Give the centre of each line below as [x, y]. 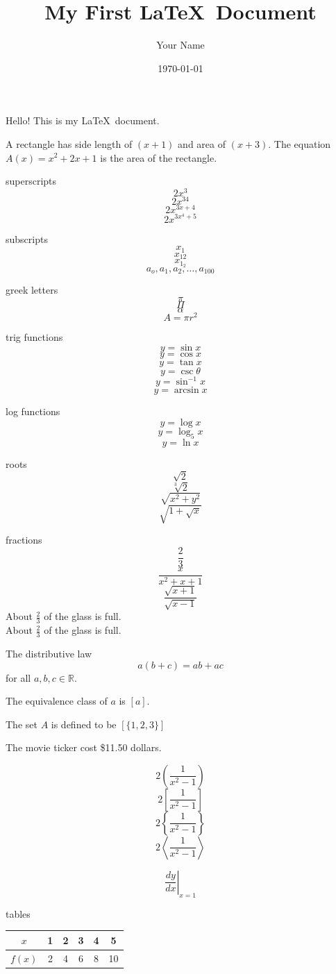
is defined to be [84, 724]
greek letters [32, 290]
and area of [202, 143]
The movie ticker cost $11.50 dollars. [84, 747]
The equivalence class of [57, 701]
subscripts [27, 238]
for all [18, 677]
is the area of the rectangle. [159, 157]
